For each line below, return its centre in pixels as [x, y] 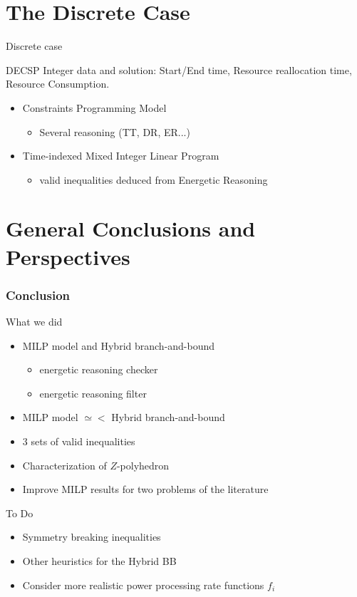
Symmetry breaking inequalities [92, 537]
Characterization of [64, 465]
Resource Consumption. [58, 84]
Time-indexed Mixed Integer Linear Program [121, 156]
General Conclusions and [131, 228]
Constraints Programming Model [94, 107]
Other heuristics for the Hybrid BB [99, 561]
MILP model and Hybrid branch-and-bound [119, 345]
